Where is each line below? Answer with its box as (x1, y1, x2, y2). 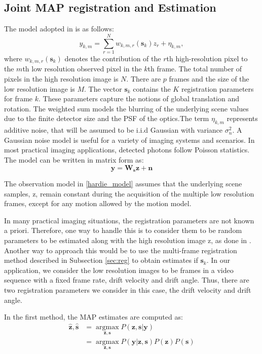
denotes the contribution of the (64, 53, 161, 63)
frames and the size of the (169, 73, 249, 84)
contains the (133, 83, 171, 94)
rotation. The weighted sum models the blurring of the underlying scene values (4, 103, 249, 113)
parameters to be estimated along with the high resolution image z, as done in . (4, 234, 251, 245)
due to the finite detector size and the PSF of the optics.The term (4, 113, 209, 124)
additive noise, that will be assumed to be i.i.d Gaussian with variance (4, 125, 223, 135)
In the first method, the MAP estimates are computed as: (4, 311, 183, 322)
